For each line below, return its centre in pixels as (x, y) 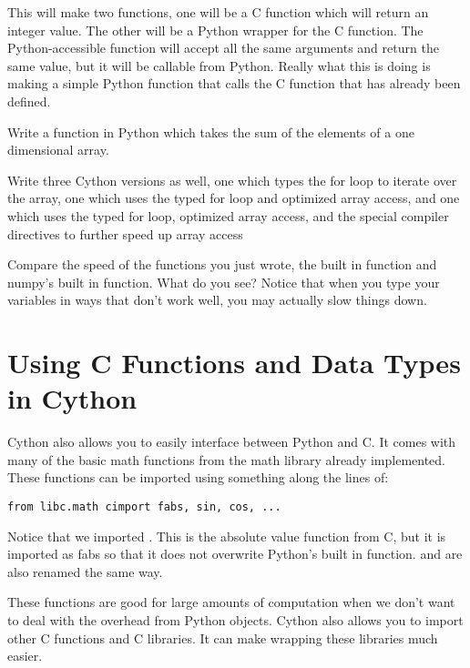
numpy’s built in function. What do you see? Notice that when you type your (224, 282)
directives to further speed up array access (125, 233)
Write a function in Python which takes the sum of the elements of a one (211, 132)
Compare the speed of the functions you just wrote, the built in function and (222, 264)
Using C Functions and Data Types (234, 363)
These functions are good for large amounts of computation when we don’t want (231, 602)
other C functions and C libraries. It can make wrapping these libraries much (223, 638)
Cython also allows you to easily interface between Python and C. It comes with (232, 442)
